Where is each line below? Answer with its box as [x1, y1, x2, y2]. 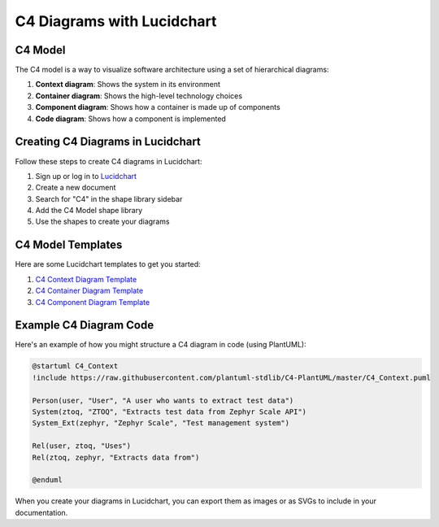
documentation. [15, 507, 68, 517]
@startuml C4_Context [32, 362, 119, 371]
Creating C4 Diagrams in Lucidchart [15, 135, 201, 149]
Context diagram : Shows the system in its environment [35, 80, 221, 89]
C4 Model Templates [15, 238, 123, 252]
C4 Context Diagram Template [35, 274, 137, 284]
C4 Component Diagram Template [35, 297, 150, 307]
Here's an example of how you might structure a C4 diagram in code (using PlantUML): [15, 340, 306, 350]
